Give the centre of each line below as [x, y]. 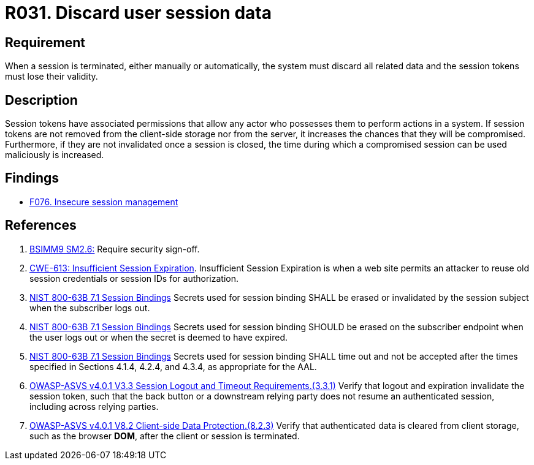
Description [41, 100]
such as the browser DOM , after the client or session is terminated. [165, 436]
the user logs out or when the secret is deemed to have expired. [159, 337]
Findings [32, 178]
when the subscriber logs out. [90, 308]
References [41, 225]
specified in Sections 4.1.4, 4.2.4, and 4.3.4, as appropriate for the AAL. [173, 366]
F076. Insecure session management [104, 202]
